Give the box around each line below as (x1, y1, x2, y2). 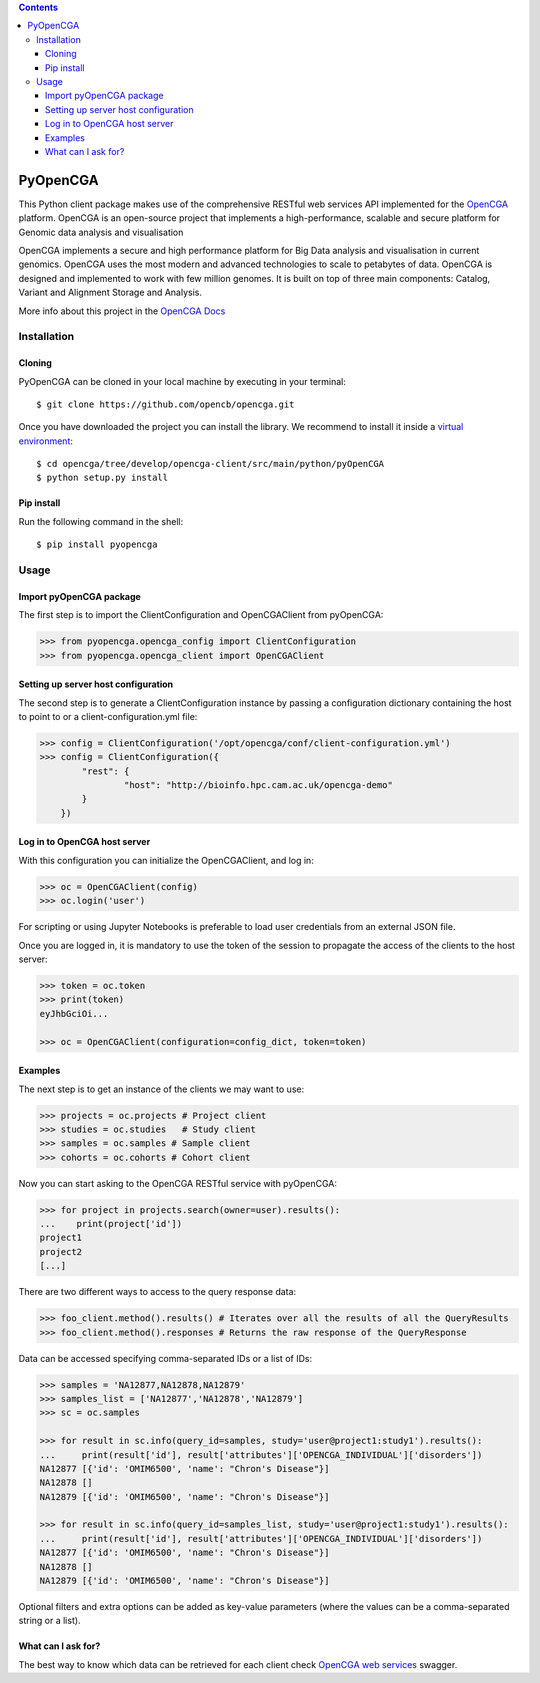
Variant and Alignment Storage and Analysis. (18, 286, 203, 299)
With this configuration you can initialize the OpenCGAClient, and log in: (18, 854, 314, 866)
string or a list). (18, 1615, 81, 1627)
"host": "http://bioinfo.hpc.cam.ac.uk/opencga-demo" (123, 780, 394, 791)
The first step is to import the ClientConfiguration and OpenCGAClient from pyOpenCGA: (18, 609, 384, 621)
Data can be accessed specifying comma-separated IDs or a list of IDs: (18, 1352, 313, 1364)
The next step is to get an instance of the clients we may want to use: (18, 1083, 305, 1095)
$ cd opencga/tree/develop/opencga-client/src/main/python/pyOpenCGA (36, 458, 385, 470)
